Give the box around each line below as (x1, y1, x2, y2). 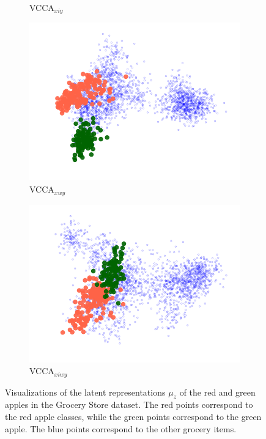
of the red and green (179, 385, 256, 398)
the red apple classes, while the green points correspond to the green (5, 410, 262, 422)
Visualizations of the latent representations (5, 385, 166, 398)
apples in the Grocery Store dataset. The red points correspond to (5, 398, 253, 411)
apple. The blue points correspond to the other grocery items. (5, 422, 237, 435)
